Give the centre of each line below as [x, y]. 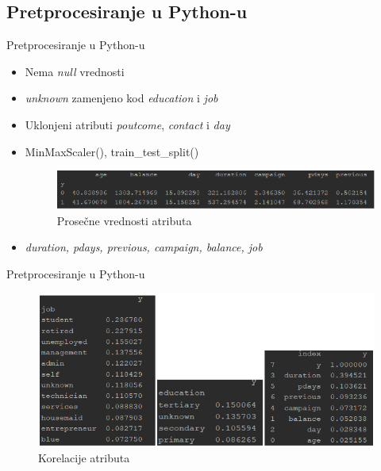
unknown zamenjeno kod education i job [121, 98]
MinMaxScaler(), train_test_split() [112, 151]
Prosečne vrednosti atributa [124, 220]
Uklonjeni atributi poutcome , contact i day [127, 124]
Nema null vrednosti [75, 71]
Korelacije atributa [84, 457]
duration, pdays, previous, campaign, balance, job [144, 247]
